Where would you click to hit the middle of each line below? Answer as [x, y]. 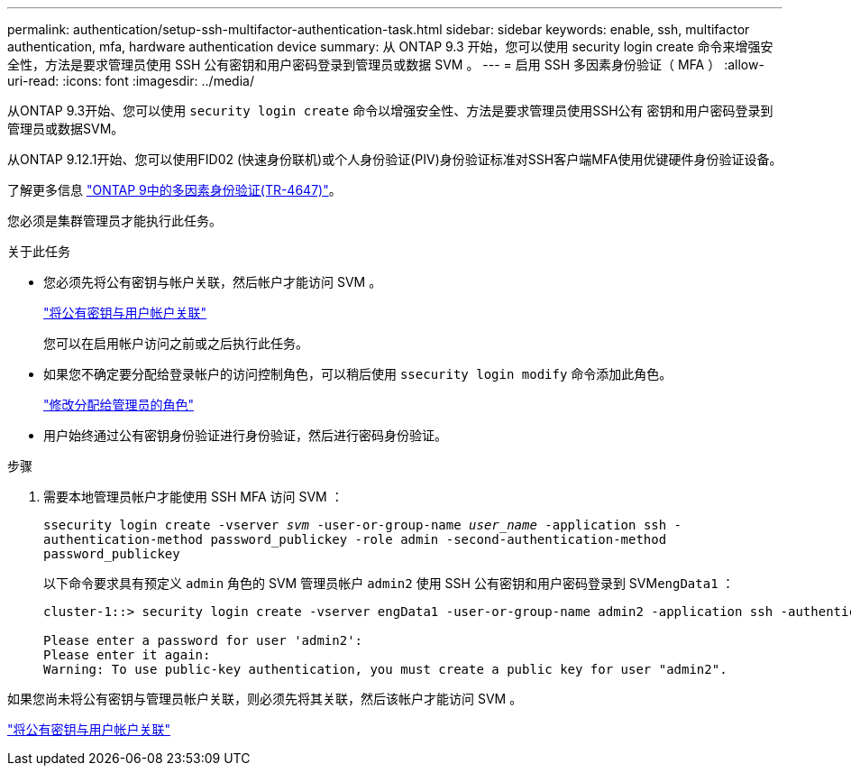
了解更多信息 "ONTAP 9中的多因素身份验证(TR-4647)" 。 [174, 190]
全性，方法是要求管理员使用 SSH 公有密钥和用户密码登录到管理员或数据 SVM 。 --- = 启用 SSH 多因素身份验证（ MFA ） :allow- [386, 64]
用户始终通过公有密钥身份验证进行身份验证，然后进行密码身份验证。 [245, 435]
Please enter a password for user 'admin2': [203, 640]
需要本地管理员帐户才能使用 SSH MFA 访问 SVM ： [193, 497]
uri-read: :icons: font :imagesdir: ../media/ [131, 81]
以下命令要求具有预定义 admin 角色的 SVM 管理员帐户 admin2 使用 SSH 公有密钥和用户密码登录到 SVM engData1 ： [389, 583]
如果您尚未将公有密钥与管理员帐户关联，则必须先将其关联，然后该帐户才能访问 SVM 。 [265, 699]
